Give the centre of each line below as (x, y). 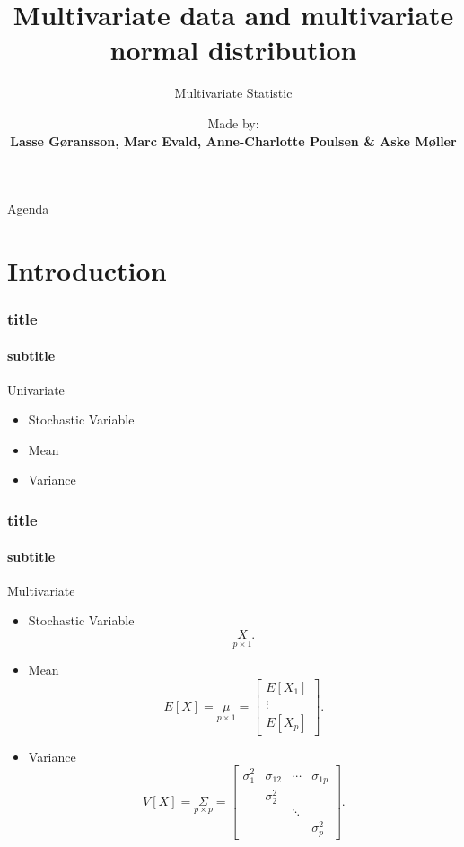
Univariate (36, 389)
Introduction (87, 270)
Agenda (28, 209)
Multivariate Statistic (233, 93)
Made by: (233, 122)
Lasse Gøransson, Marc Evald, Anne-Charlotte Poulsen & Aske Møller (233, 140)
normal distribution (233, 50)
